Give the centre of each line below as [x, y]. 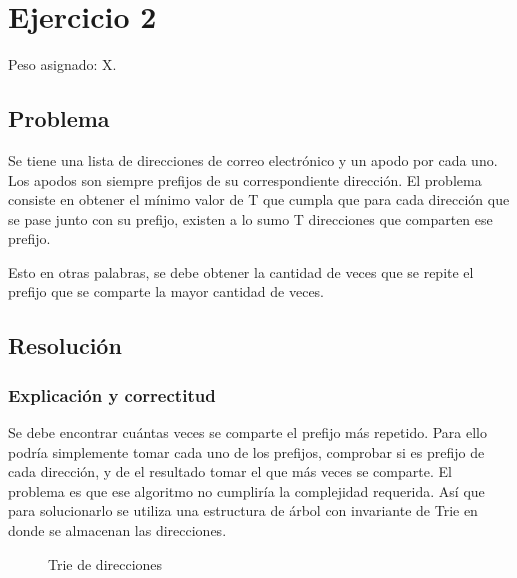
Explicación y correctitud [112, 394]
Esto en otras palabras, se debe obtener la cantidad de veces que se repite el [241, 271]
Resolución [65, 345]
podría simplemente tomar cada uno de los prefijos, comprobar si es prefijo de [246, 451]
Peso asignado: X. [62, 64]
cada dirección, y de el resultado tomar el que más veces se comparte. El [230, 471]
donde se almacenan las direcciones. [117, 530]
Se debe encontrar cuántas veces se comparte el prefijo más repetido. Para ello [248, 432]
